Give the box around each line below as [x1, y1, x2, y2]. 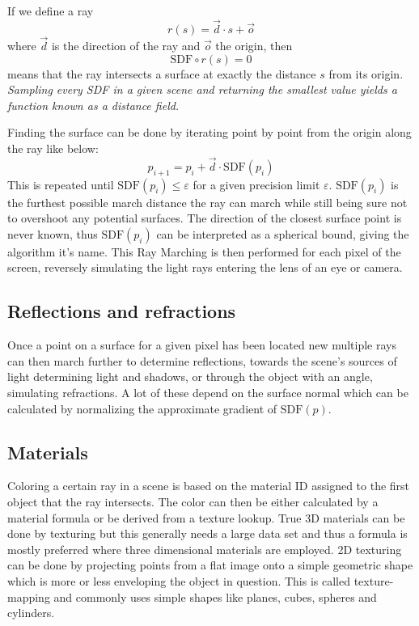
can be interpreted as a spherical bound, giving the [156, 225, 409, 242]
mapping [7, 588, 50, 605]
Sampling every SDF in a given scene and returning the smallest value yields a [7, 81, 397, 98]
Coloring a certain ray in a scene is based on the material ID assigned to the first [7, 477, 410, 494]
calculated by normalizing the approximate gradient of [7, 400, 277, 417]
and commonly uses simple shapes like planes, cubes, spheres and [53, 588, 377, 605]
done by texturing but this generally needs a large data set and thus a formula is [7, 525, 408, 542]
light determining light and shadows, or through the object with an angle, [7, 368, 373, 385]
